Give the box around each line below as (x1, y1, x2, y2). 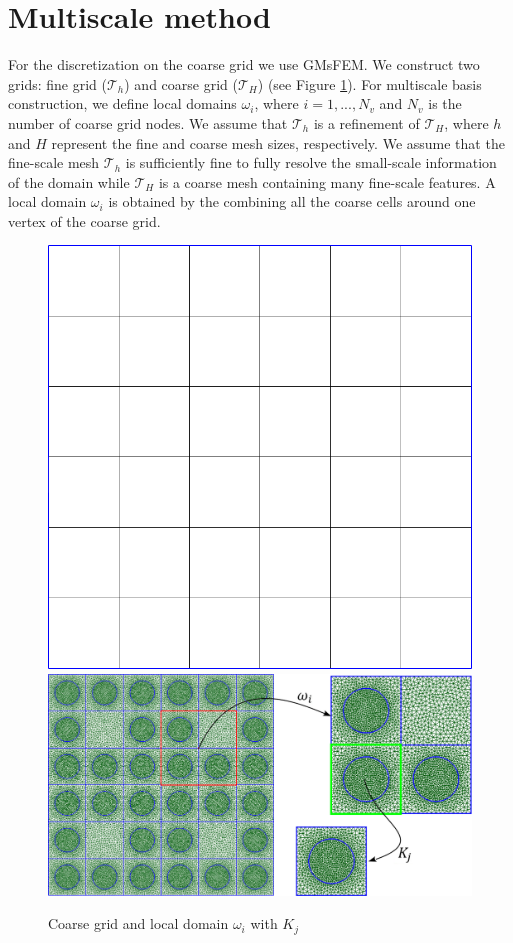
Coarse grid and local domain (48, 913, 229, 934)
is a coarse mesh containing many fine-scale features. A (158, 171, 496, 192)
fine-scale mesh (8, 152, 100, 173)
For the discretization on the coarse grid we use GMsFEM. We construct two (8, 54, 480, 75)
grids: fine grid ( (8, 73, 107, 94)
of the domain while (8, 171, 130, 192)
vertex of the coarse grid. (8, 210, 161, 231)
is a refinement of (313, 112, 420, 133)
